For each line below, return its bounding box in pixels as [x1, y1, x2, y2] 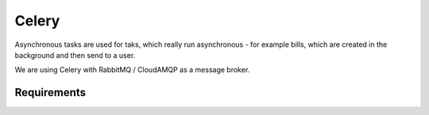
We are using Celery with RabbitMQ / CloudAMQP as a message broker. [14, 65, 250, 75]
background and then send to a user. [14, 50, 136, 59]
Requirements [14, 86, 87, 99]
